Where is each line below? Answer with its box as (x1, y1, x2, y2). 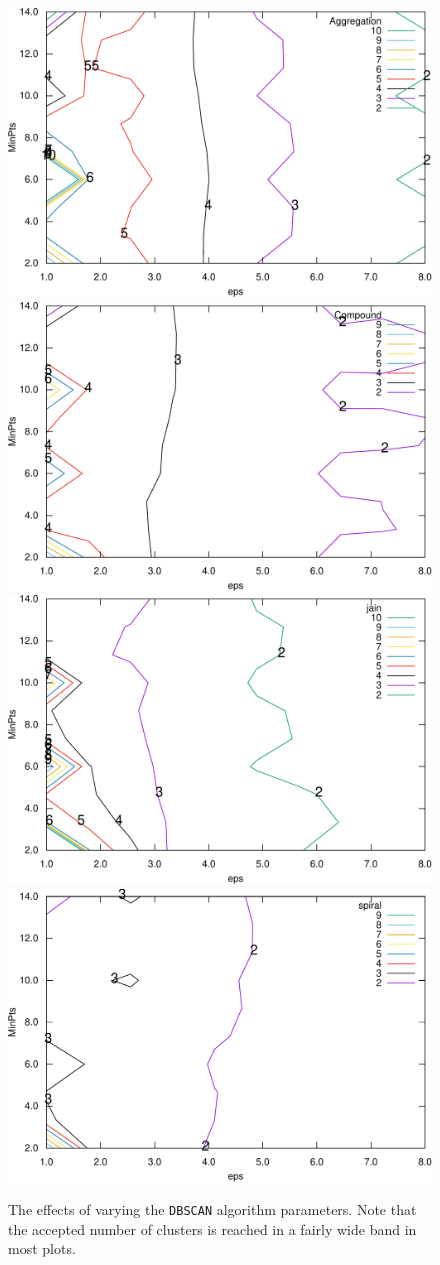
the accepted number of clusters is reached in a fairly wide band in (8, 1218, 417, 1239)
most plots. (8, 1238, 76, 1259)
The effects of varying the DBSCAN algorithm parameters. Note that (8, 1199, 417, 1220)
